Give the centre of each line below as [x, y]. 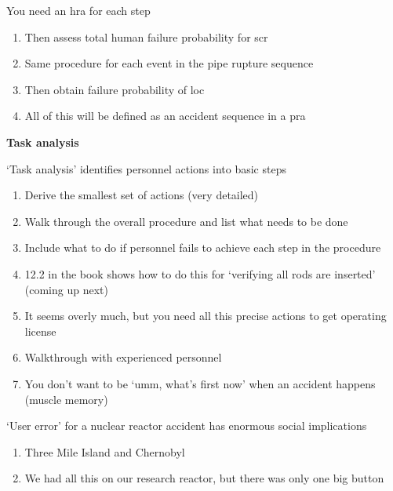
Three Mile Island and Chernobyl [105, 451]
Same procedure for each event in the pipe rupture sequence [169, 63]
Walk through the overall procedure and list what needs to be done [186, 221]
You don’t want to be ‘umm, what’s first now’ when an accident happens [200, 383]
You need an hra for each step [78, 10]
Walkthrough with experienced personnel [123, 357]
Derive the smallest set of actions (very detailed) [142, 195]
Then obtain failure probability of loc [115, 89]
